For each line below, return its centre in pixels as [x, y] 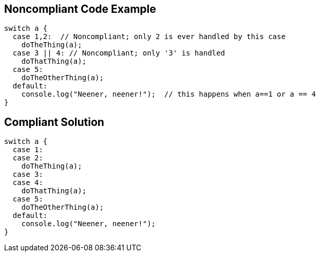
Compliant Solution [54, 122]
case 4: [28, 183]
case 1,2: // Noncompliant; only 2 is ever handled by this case [149, 37]
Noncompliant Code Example [80, 9]
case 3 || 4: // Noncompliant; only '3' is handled [119, 53]
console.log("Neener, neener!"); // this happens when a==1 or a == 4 [168, 94]
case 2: [28, 158]
